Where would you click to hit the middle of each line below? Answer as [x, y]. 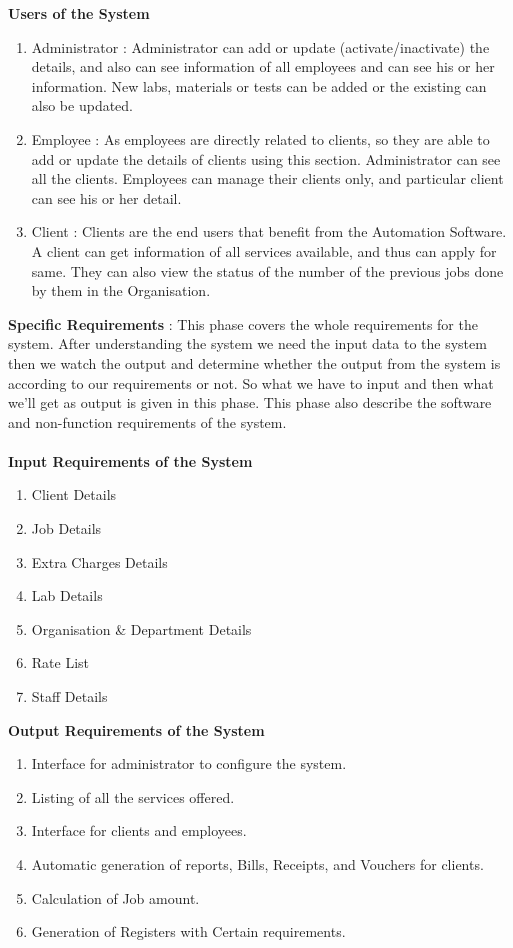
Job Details [66, 528]
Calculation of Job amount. [115, 897]
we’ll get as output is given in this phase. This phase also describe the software [250, 402]
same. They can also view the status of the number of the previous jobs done [267, 270]
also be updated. [82, 105]
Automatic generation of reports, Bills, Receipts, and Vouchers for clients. [257, 864]
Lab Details [67, 595]
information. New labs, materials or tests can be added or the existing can [259, 85]
